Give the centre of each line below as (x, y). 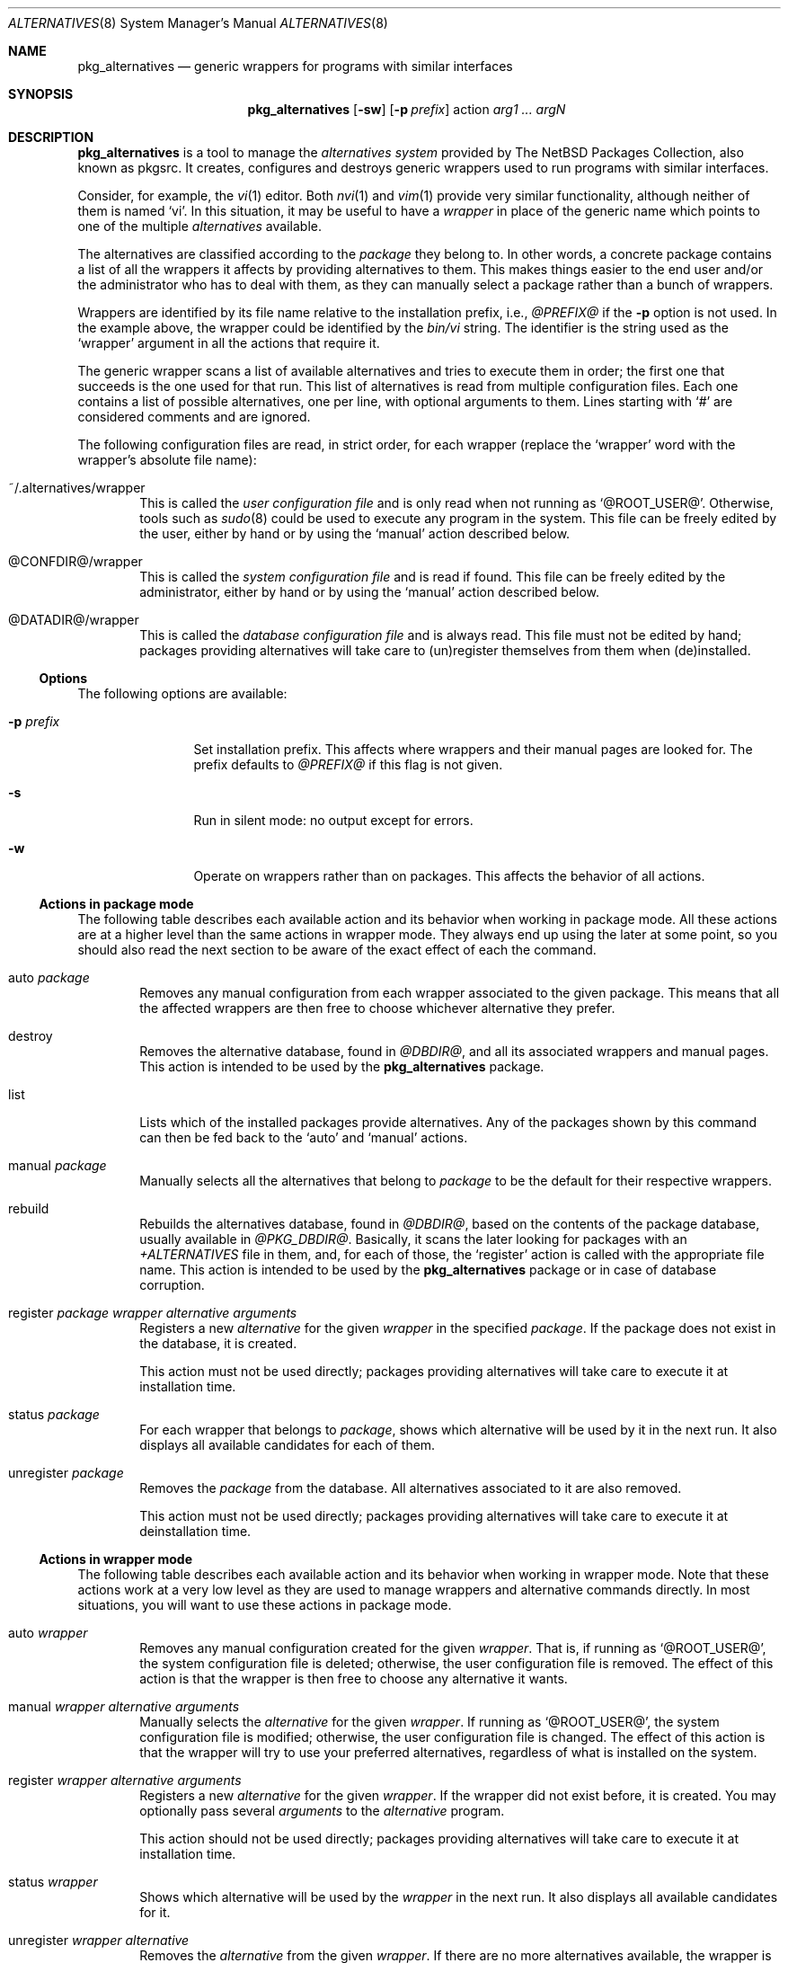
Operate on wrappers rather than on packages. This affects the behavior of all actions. (449, 876)
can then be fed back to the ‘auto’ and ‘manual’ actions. (304, 1137)
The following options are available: (182, 693)
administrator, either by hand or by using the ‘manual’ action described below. (370, 592)
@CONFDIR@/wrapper (75, 561)
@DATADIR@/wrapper (74, 620)
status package (54, 1414)
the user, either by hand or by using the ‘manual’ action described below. (355, 533)
